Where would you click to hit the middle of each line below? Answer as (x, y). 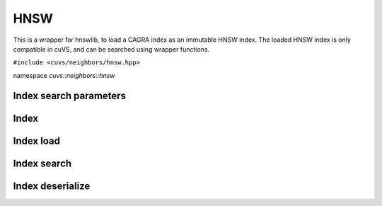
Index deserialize (52, 186)
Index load (36, 141)
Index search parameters (70, 96)
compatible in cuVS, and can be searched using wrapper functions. (111, 49)
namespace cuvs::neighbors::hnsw (64, 75)
